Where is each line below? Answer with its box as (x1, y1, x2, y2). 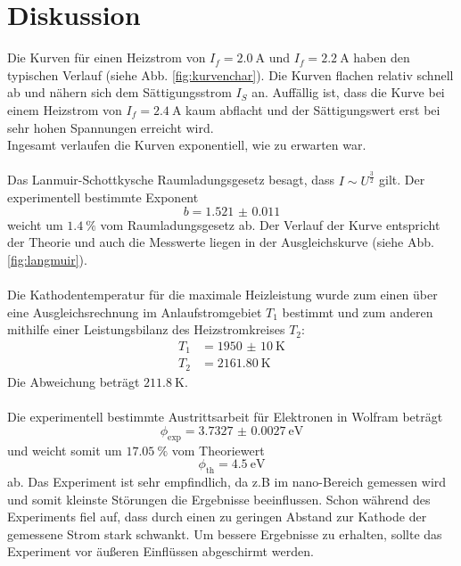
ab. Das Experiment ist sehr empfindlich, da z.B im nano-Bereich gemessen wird (7, 472, 447, 490)
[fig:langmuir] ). (7, 250, 87, 269)
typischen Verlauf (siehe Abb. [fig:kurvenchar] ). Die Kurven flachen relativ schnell (7, 65, 454, 84)
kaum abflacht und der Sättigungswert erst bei (185, 100, 440, 119)
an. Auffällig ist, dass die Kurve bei (251, 83, 445, 102)
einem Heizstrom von (7, 100, 122, 119)
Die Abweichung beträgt (7, 372, 140, 390)
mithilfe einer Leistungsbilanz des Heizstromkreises (7, 320, 285, 339)
